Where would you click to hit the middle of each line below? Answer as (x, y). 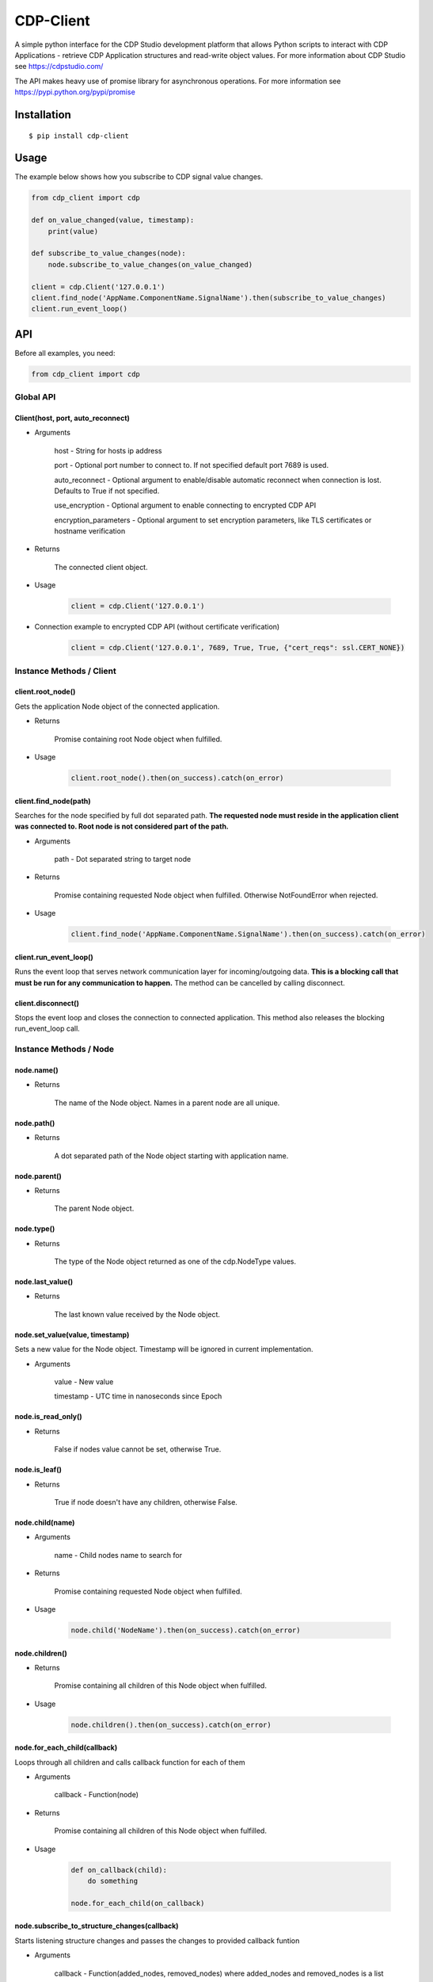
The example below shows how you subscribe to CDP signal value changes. (139, 177)
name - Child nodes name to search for (118, 1555)
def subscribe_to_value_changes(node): (108, 253)
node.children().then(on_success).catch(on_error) (171, 1725)
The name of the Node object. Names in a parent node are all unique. (167, 1103)
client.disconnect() (47, 1003)
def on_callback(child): (119, 1870)
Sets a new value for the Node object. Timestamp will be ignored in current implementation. (164, 1349)
